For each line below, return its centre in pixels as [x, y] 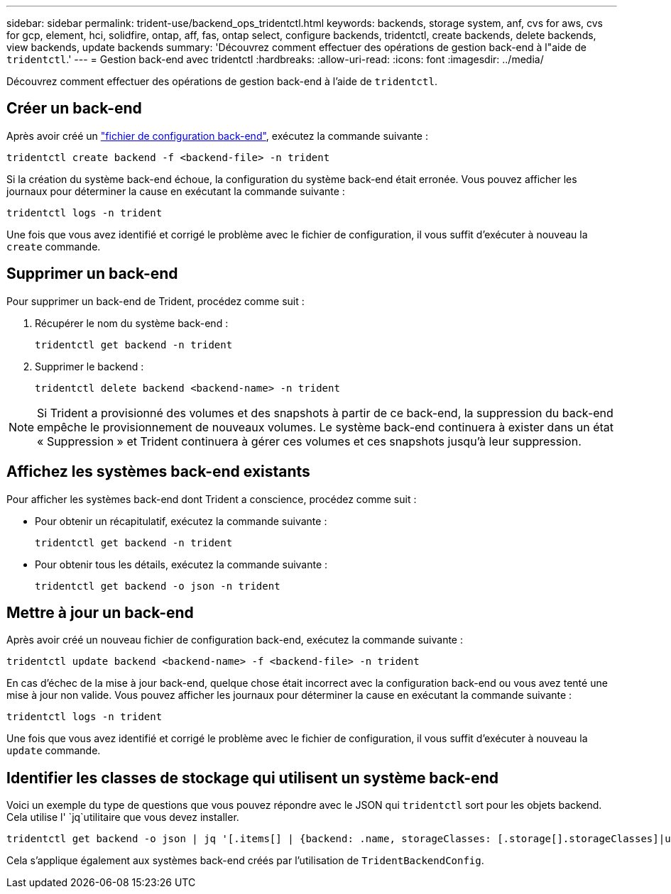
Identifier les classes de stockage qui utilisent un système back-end [252, 778]
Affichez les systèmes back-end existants [158, 472]
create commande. [54, 246]
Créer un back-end [74, 109]
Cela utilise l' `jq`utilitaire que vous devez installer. [123, 817]
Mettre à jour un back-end [100, 612]
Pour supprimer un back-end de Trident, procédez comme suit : [156, 301]
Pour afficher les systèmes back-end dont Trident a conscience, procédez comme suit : [212, 499]
